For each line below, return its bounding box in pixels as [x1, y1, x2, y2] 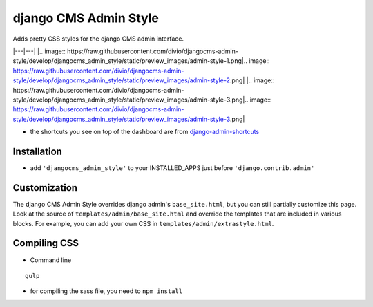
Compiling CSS [12, 237, 79, 249]
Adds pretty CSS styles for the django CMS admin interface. [12, 35, 184, 43]
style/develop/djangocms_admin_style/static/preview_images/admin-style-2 [12, 76, 231, 84]
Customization [12, 182, 78, 194]
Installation [12, 145, 62, 157]
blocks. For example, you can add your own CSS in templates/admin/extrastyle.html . [12, 219, 274, 227]
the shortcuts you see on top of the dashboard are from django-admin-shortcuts [30, 128, 260, 136]
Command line [30, 256, 72, 264]
